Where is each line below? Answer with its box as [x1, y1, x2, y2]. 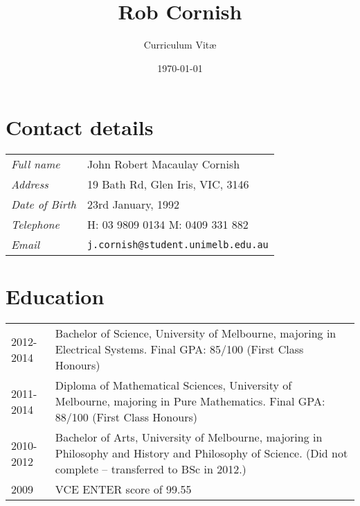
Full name [11, 156, 60, 173]
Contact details [6, 113, 154, 141]
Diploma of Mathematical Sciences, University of [55, 377, 292, 394]
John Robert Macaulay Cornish [87, 156, 240, 173]
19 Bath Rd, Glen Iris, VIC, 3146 [87, 176, 249, 193]
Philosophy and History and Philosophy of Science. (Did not [55, 445, 348, 462]
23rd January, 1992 [87, 196, 180, 213]
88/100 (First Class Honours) [55, 409, 197, 426]
